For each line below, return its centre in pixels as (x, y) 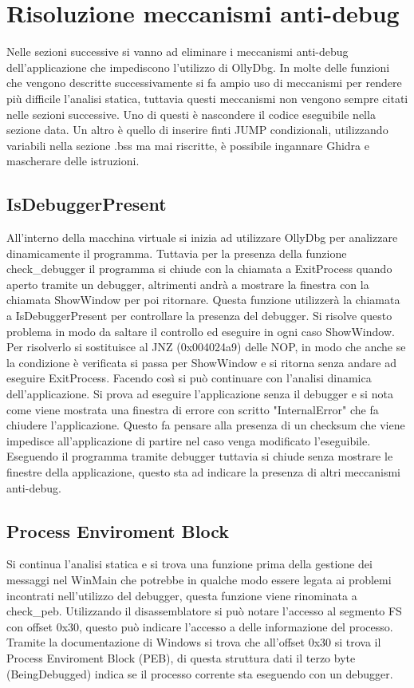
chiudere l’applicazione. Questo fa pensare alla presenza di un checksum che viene (206, 425)
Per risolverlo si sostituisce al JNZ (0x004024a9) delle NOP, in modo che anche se (206, 347)
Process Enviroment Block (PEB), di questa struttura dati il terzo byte (181, 657)
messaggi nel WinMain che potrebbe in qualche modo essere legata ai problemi (199, 579)
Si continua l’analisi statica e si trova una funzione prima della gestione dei (189, 564)
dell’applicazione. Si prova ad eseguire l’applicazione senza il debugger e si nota (200, 394)
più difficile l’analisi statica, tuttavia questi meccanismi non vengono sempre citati (207, 98)
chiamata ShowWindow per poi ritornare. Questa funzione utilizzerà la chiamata (203, 300)
